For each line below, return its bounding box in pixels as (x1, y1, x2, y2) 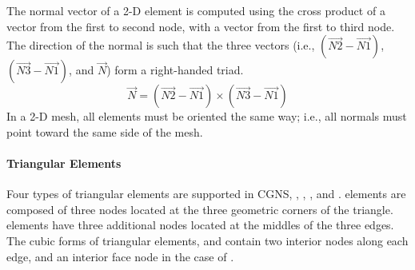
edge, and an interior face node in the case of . (6, 248, 234, 264)
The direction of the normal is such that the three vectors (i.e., (6, 37, 315, 54)
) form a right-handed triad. (106, 62, 244, 78)
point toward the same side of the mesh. (6, 123, 203, 140)
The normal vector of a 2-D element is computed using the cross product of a (6, 2, 385, 18)
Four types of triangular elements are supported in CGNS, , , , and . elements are (6, 185, 406, 202)
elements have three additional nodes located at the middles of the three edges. (6, 216, 394, 233)
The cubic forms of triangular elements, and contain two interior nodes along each (6, 232, 409, 248)
